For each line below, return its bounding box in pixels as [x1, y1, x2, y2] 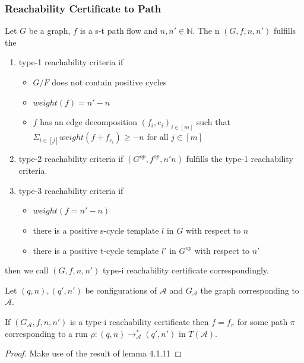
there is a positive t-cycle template [33, 244, 159, 256]
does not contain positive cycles [52, 76, 167, 88]
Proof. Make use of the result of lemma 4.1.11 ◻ [5, 347, 182, 359]
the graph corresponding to [200, 284, 299, 296]
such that [196, 116, 230, 128]
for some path [237, 315, 288, 327]
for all [147, 130, 169, 143]
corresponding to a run [5, 327, 88, 339]
